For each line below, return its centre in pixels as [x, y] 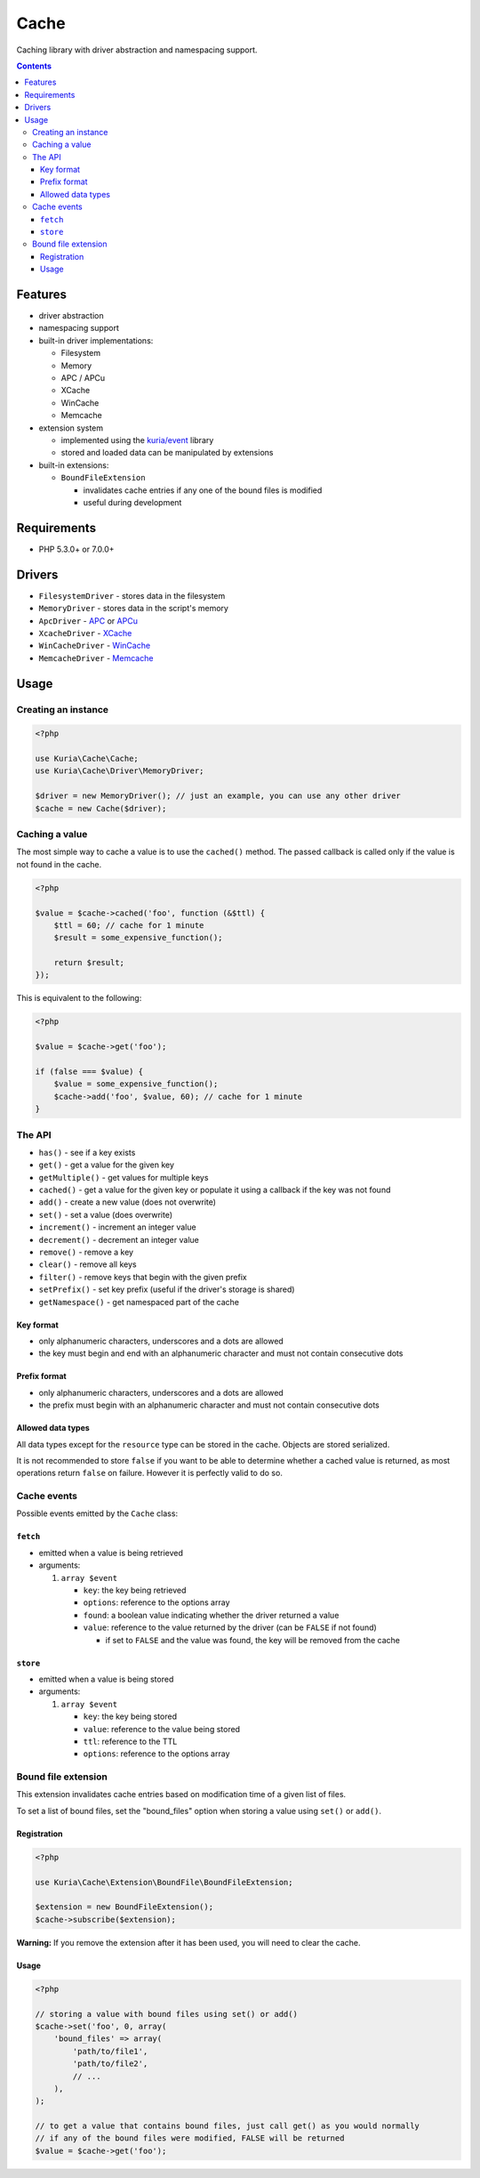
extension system [71, 428]
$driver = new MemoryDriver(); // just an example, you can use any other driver [218, 796]
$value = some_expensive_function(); [136, 1084]
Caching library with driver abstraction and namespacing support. [137, 50]
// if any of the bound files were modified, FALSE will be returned [190, 2138]
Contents [34, 66]
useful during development [132, 502]
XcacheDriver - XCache [85, 633]
